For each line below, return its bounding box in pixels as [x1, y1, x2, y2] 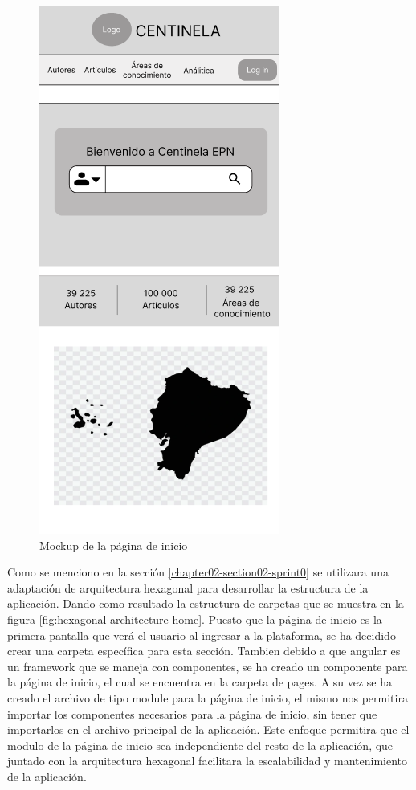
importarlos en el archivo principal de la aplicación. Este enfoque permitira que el [7, 721, 410, 738]
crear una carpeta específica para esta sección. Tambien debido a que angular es [7, 642, 401, 659]
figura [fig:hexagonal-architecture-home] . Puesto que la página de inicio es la [7, 610, 382, 627]
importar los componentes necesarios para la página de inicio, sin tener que [7, 705, 377, 722]
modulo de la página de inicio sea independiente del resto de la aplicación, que [7, 736, 394, 753]
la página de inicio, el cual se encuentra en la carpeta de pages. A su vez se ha [7, 674, 393, 690]
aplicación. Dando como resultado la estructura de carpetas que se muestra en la [7, 595, 404, 612]
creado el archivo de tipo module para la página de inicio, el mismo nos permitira [7, 689, 408, 706]
